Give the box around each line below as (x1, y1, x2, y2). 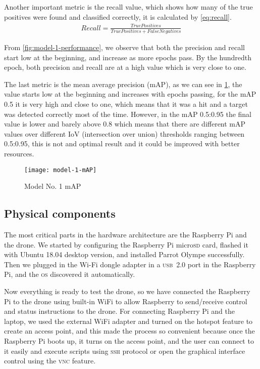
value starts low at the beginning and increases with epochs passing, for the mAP (4, 89, 256, 99)
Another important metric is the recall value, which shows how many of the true (4, 2, 253, 12)
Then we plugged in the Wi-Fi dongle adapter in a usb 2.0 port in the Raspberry (4, 259, 256, 269)
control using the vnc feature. (4, 355, 96, 366)
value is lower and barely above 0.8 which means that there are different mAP (4, 118, 246, 129)
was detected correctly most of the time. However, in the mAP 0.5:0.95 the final (4, 108, 252, 119)
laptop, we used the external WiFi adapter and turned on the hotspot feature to (4, 315, 253, 326)
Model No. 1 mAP (24, 181, 81, 191)
